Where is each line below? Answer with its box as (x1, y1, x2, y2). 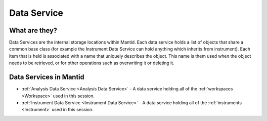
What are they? (9, 26, 57, 35)
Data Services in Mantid (9, 73, 85, 81)
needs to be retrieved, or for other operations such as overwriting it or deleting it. (9, 60, 175, 66)
